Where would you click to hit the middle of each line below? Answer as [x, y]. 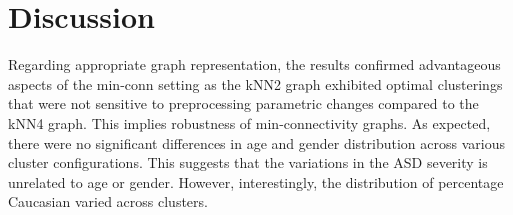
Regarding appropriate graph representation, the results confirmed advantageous [254, 64]
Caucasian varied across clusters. [108, 201]
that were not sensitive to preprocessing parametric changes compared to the [243, 103]
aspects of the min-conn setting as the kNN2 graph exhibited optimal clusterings [255, 83]
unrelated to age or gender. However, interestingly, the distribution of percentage [256, 181]
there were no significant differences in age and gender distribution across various [256, 142]
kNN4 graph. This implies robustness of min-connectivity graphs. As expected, [249, 122]
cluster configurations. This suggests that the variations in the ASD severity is [248, 162]
